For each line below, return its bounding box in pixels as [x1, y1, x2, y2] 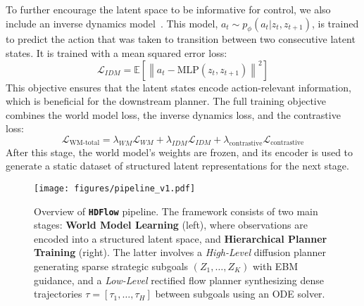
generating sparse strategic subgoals [34, 259, 189, 274]
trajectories [34, 286, 82, 301]
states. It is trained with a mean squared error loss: [6, 45, 227, 60]
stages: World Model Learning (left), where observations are [34, 217, 308, 232]
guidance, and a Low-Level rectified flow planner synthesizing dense [34, 272, 324, 287]
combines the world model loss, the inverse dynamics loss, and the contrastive [6, 107, 341, 122]
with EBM [252, 259, 299, 274]
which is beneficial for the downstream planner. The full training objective [6, 94, 326, 108]
